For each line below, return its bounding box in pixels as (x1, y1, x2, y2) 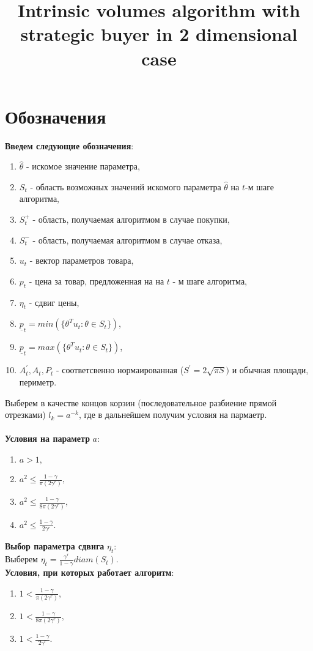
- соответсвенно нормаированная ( (56, 363, 184, 376)
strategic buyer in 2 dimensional (20, 21, 298, 46)
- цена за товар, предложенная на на (29, 274, 164, 287)
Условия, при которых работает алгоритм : (5, 566, 174, 579)
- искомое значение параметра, (26, 160, 140, 173)
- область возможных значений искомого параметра (30, 180, 221, 193)
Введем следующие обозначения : (5, 139, 134, 152)
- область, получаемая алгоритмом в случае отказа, (32, 233, 223, 246)
